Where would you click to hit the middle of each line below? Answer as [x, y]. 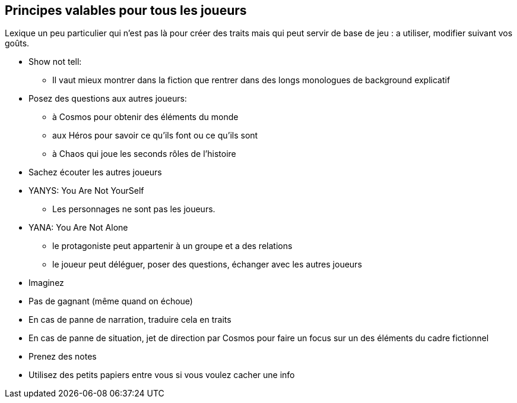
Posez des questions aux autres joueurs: [108, 99]
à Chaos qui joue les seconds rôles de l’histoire [144, 154]
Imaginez [46, 283]
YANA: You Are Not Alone [78, 228]
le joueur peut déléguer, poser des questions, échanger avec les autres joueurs [207, 265]
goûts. [17, 43]
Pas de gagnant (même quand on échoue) [111, 301]
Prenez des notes [63, 357]
